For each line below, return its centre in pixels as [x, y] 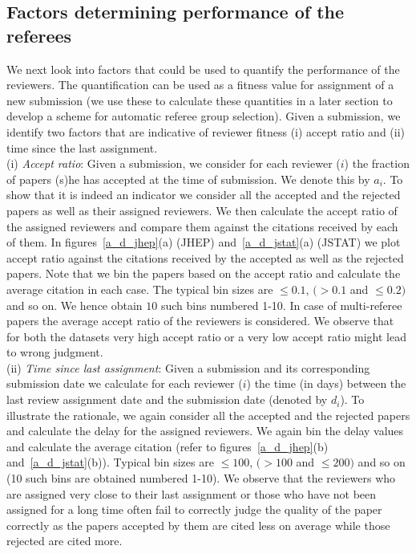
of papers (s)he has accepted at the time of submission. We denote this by [188, 179]
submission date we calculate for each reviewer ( [125, 383]
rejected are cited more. [65, 541]
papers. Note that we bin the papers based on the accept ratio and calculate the [204, 273]
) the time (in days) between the [326, 383]
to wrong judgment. [55, 352]
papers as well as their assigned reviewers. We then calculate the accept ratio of [202, 210]
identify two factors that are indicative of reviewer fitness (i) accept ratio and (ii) [206, 131]
